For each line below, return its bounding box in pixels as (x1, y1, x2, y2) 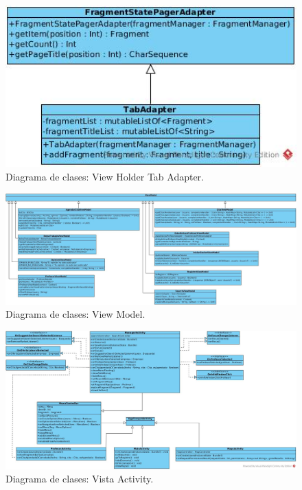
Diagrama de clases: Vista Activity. (5, 471, 154, 486)
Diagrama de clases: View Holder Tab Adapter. (5, 169, 205, 183)
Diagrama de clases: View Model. (5, 307, 146, 321)
